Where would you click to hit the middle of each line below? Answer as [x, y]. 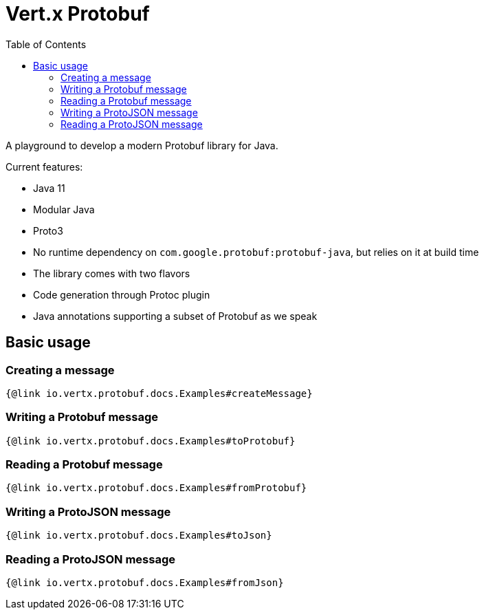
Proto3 [48, 230]
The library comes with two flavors [112, 273]
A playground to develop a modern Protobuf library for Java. [142, 145]
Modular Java [64, 209]
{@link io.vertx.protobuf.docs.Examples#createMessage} [159, 393]
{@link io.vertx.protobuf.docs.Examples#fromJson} [145, 582]
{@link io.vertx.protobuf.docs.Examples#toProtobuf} [151, 441]
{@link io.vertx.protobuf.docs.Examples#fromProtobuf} [156, 488]
